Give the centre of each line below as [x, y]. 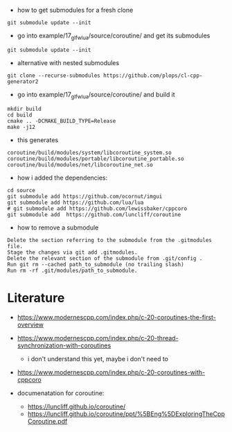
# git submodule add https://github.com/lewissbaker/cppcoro [97, 208]
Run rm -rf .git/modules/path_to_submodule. [72, 270]
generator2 [23, 81]
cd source [21, 190]
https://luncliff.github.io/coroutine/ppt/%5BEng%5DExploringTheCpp [126, 414]
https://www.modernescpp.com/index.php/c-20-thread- [98, 338]
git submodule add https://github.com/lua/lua [75, 202]
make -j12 [21, 127]
